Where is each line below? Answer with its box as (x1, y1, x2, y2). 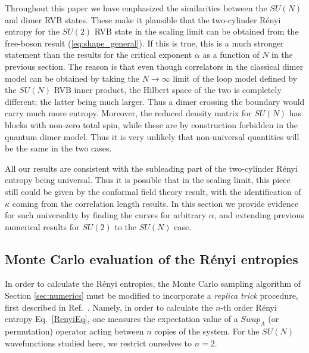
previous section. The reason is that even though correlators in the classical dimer (5, 60, 304, 72)
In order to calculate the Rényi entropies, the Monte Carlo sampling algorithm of (5, 277, 301, 290)
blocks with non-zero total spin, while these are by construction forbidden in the (5, 118, 298, 131)
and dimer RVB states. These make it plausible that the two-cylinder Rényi (5, 13, 281, 26)
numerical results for (5, 220, 80, 233)
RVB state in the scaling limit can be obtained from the (94, 25, 299, 38)
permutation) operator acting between (5, 325, 144, 337)
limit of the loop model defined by (173, 72, 298, 84)
